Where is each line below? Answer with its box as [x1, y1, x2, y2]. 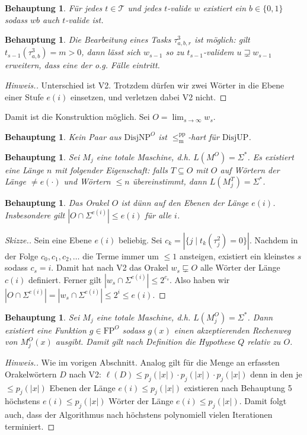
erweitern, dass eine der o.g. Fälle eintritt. [5, 59, 160, 71]
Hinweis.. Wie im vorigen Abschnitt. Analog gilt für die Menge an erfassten [5, 356, 280, 369]
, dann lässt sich [81, 46, 141, 58]
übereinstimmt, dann [132, 175, 207, 188]
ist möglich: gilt [194, 33, 250, 46]
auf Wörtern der [220, 163, 280, 176]
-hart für [188, 130, 219, 142]
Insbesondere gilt [5, 208, 65, 221]
